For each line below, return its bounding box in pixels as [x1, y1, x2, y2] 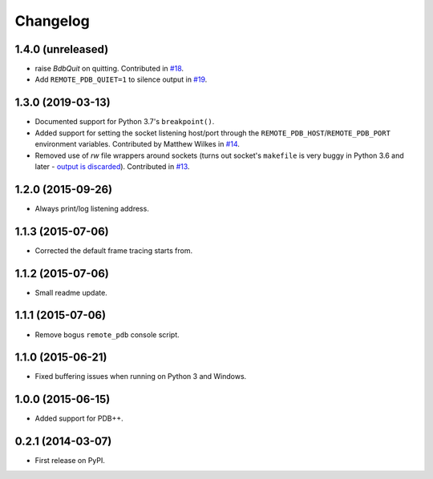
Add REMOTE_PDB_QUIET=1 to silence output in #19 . [34, 74, 208, 84]
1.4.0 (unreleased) [14, 42, 109, 56]
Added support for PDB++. [34, 413, 123, 424]
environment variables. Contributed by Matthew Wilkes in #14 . [34, 139, 241, 149]
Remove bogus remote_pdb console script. [34, 329, 180, 340]
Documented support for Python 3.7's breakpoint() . [34, 117, 215, 127]
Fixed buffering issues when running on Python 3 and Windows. [34, 372, 247, 381]
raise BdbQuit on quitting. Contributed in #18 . [34, 64, 184, 74]
